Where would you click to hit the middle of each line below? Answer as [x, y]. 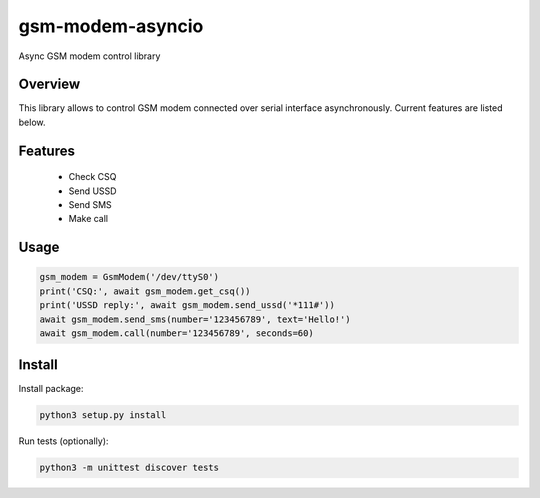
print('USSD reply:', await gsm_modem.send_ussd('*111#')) [187, 305]
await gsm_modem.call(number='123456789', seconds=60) [176, 333]
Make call [88, 219]
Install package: [51, 389]
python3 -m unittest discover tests [129, 468]
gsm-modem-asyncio [111, 26]
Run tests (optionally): [63, 441]
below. [32, 122]
